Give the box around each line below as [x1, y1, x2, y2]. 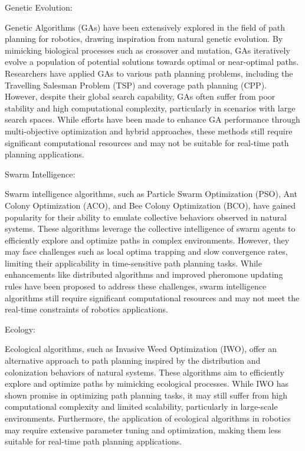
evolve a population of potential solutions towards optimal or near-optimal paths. [5, 55, 299, 68]
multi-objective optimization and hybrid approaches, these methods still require [5, 124, 293, 137]
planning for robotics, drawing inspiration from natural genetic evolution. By [5, 32, 283, 45]
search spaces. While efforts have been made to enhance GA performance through [5, 113, 300, 126]
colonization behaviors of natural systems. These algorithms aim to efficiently [5, 366, 284, 378]
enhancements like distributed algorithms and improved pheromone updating [5, 268, 283, 281]
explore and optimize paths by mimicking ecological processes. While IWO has [5, 377, 289, 390]
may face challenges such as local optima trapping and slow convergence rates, [5, 245, 288, 258]
